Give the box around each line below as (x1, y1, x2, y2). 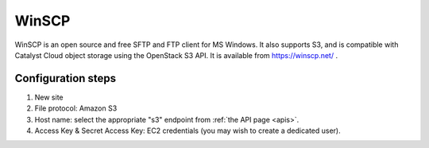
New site (34, 92, 64, 102)
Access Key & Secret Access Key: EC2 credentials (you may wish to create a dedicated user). (34, 126, 341, 135)
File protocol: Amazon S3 (34, 103, 118, 113)
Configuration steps (14, 72, 117, 85)
